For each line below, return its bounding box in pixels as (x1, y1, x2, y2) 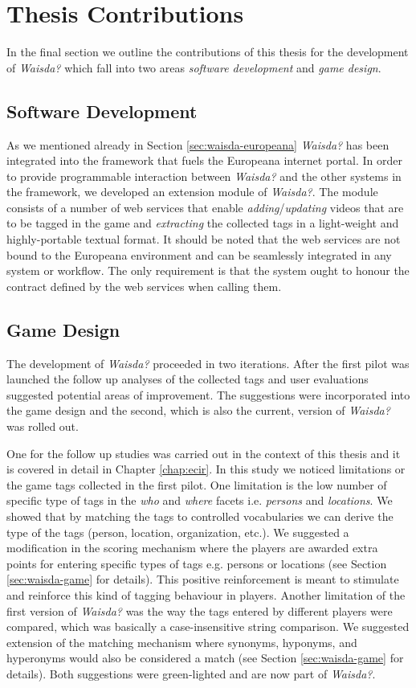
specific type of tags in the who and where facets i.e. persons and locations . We (6, 492, 393, 509)
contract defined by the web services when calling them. (6, 277, 282, 294)
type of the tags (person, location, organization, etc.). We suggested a (6, 523, 349, 540)
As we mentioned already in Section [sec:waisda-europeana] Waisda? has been (6, 136, 389, 153)
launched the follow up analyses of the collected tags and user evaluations (6, 371, 369, 387)
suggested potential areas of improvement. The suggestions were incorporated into (6, 386, 410, 403)
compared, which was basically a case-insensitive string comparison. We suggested (6, 618, 410, 635)
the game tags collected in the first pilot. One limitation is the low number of (6, 476, 387, 493)
